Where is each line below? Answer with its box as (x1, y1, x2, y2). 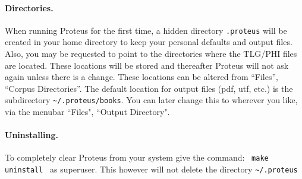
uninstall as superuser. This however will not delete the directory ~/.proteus (5, 163, 298, 175)
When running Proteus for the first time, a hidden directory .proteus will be (5, 24, 287, 36)
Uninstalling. (5, 129, 59, 141)
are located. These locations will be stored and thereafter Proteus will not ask (5, 59, 289, 71)
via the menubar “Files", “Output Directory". (5, 106, 170, 118)
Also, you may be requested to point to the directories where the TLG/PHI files (5, 47, 297, 60)
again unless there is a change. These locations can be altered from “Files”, (5, 71, 278, 83)
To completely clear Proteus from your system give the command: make (5, 151, 269, 164)
